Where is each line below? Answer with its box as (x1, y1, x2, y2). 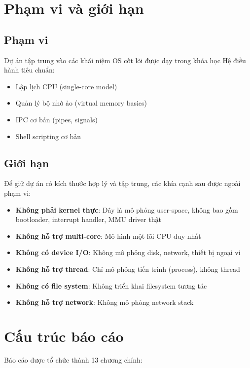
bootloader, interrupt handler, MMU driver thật (15, 214, 161, 224)
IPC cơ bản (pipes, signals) (15, 114, 98, 124)
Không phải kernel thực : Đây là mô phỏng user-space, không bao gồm (15, 204, 238, 215)
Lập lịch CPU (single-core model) (15, 81, 117, 91)
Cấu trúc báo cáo (4, 326, 124, 346)
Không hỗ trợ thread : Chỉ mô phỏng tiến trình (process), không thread (15, 263, 240, 274)
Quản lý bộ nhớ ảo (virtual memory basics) (15, 98, 147, 108)
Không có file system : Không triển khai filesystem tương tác (15, 280, 207, 291)
